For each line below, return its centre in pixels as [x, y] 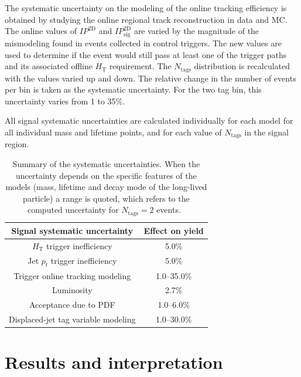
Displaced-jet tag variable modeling [72, 319]
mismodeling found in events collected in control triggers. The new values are [143, 43]
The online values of [41, 31]
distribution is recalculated [242, 66]
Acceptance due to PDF [72, 305]
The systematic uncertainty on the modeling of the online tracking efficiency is [146, 8]
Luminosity [72, 290]
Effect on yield [174, 230]
